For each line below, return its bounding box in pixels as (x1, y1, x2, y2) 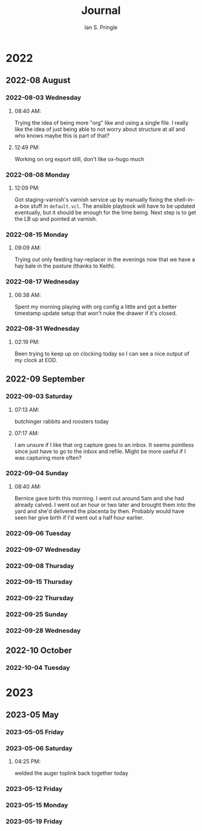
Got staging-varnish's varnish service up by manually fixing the (14, 196, 173, 203)
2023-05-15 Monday (5, 801, 68, 809)
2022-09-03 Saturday (5, 392, 73, 400)
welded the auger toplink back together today (14, 770, 128, 777)
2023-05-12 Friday (5, 785, 63, 793)
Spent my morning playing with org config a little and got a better (14, 303, 177, 310)
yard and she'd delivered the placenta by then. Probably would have (14, 507, 185, 515)
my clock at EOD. (14, 356, 58, 363)
